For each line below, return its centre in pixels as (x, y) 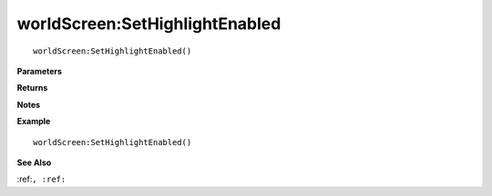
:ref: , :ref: (41, 179)
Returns (32, 88)
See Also (34, 162)
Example (34, 122)
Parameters (40, 71)
